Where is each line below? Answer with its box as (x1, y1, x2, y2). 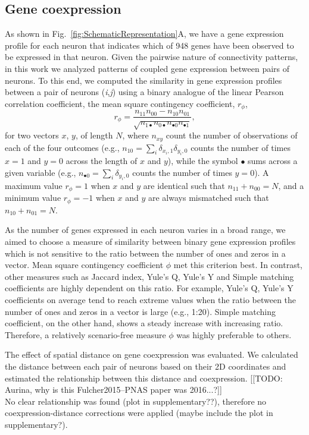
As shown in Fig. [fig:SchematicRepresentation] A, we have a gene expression (5, 27, 284, 40)
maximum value (5, 179, 63, 191)
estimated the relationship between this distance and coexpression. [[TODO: (5, 371, 283, 384)
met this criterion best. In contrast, (173, 259, 302, 271)
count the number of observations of (166, 129, 298, 141)
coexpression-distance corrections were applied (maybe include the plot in (5, 406, 273, 419)
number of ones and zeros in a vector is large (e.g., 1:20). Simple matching (5, 305, 276, 317)
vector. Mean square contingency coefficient (5, 259, 164, 271)
